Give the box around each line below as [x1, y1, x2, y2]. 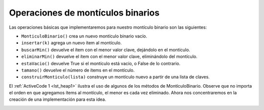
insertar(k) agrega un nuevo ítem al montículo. [21, 40, 122, 46]
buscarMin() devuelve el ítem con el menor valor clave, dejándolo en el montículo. [21, 47, 190, 53]
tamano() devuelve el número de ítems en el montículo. [21, 67, 135, 73]
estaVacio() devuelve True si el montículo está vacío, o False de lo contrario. [21, 60, 180, 66]
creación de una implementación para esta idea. [9, 96, 106, 102]
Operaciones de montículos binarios [9, 7, 160, 18]
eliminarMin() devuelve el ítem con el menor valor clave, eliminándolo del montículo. [21, 54, 198, 59]
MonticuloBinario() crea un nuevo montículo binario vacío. [21, 33, 148, 39]
